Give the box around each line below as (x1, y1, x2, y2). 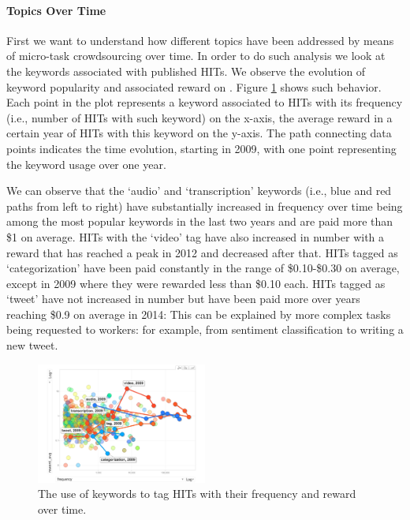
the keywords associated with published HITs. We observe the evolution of (6, 62, 366, 79)
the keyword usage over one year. (6, 155, 166, 172)
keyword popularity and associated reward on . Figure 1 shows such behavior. (6, 78, 382, 95)
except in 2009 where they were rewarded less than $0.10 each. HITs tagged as (6, 275, 386, 291)
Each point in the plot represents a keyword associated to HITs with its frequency (6, 94, 403, 110)
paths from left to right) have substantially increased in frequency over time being (6, 197, 403, 214)
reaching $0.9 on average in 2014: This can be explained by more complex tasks (6, 305, 391, 322)
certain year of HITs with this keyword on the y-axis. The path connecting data (6, 125, 392, 141)
